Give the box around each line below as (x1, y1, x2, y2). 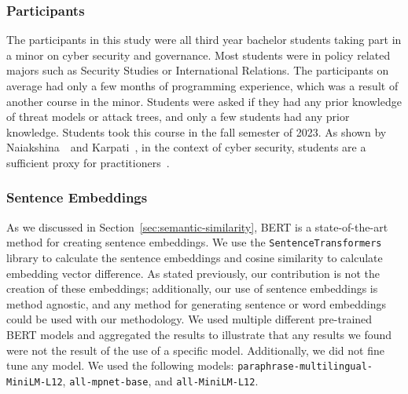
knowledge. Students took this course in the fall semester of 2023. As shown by (6, 123, 387, 140)
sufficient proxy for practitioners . (6, 154, 170, 170)
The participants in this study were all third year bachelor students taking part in (6, 31, 402, 48)
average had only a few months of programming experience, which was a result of (6, 78, 399, 93)
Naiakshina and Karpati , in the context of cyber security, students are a (6, 139, 366, 155)
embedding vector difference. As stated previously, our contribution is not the (6, 264, 380, 281)
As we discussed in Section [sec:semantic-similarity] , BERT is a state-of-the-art (6, 218, 388, 235)
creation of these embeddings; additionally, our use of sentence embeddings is (6, 280, 378, 297)
